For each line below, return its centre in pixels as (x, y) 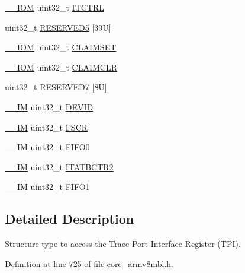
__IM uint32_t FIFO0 (47, 147)
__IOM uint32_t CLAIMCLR (61, 67)
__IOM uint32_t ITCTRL (55, 7)
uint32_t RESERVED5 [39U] (58, 27)
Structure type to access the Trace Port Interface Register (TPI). (123, 244)
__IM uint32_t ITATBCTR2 (59, 166)
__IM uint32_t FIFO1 (47, 187)
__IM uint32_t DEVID (49, 107)
